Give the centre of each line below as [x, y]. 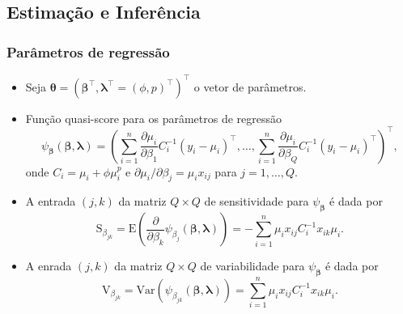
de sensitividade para [257, 201]
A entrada [51, 201]
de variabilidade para [252, 266]
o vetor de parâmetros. [250, 86]
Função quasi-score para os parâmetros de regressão [154, 118]
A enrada [49, 266]
